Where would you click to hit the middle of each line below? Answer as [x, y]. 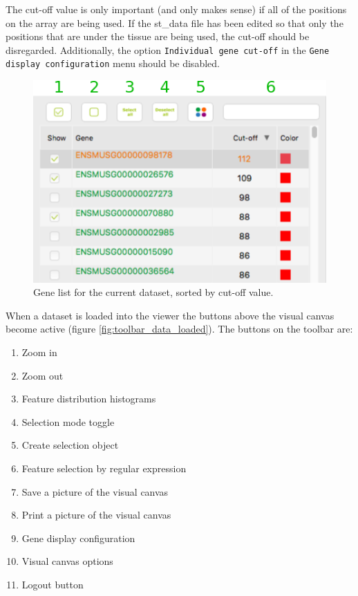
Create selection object [70, 445]
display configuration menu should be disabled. [113, 63]
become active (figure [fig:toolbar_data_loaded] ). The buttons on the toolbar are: [179, 329]
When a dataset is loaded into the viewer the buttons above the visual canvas [170, 315]
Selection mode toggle [68, 421]
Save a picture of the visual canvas [95, 491]
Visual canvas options [67, 561]
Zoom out [43, 375]
